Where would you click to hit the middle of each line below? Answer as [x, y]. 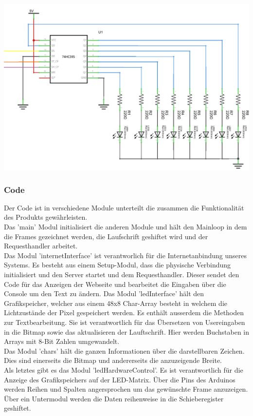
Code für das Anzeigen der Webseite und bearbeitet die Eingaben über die [115, 284]
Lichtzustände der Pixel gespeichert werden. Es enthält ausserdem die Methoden [124, 312]
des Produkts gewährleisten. [46, 217]
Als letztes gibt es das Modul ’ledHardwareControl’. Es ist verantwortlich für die [124, 369]
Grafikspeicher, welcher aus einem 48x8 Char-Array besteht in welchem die [116, 303]
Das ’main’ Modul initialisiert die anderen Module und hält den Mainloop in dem [126, 227]
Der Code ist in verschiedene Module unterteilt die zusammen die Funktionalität [124, 207]
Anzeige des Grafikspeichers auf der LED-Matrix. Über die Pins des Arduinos [120, 379]
